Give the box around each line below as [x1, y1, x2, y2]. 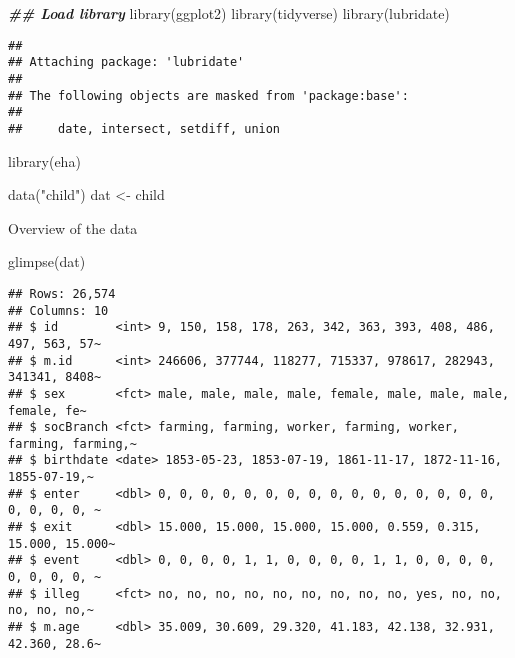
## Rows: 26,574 [8, 286, 116, 301]
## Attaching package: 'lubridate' [8, 55, 245, 70]
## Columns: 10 [8, 303, 109, 318]
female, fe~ [8, 403, 87, 418]
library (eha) [8, 150, 81, 171]
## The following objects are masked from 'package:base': [8, 88, 409, 103]
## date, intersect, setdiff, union [8, 121, 281, 136]
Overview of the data [8, 217, 138, 238]
